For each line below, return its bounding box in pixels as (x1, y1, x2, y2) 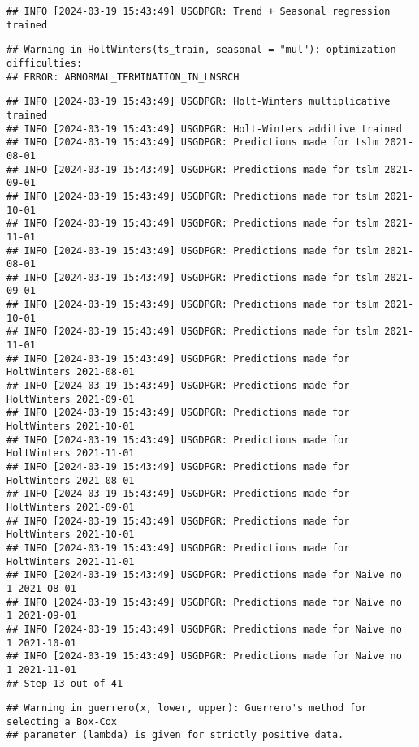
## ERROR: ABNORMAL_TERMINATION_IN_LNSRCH (6, 71, 240, 83)
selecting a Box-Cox (6, 715, 118, 728)
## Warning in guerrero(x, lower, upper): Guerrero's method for (6, 702, 367, 715)
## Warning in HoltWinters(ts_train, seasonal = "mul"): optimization (6, 44, 396, 56)
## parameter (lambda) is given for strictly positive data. (6, 729, 344, 741)
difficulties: (6, 57, 83, 69)
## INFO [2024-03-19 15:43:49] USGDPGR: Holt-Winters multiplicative (6, 96, 391, 108)
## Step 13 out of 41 (6, 677, 123, 689)
